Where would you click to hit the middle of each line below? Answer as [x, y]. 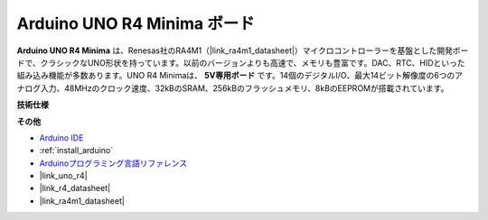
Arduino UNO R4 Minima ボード [136, 23]
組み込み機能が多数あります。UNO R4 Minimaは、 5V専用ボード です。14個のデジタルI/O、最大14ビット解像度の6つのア [240, 76]
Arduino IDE [61, 137]
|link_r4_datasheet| [75, 188]
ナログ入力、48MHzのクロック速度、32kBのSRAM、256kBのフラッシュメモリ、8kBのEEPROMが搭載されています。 [233, 88]
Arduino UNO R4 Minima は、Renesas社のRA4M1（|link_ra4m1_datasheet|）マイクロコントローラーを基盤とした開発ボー [243, 50]
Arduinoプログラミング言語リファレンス [113, 163]
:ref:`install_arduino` [76, 151]
